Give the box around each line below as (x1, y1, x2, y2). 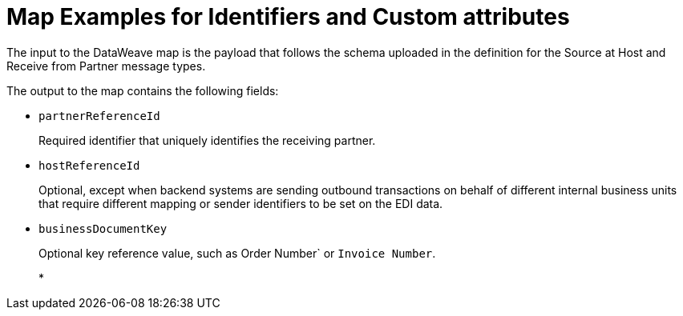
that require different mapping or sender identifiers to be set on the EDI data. (38, 196, 443, 210)
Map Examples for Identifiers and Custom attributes (6, 3, 570, 30)
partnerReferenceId (38, 109, 160, 122)
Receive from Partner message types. (6, 58, 206, 73)
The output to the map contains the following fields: (6, 83, 279, 98)
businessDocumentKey (38, 222, 168, 235)
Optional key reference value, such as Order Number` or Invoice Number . (38, 246, 436, 260)
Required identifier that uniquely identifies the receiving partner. (38, 133, 376, 147)
